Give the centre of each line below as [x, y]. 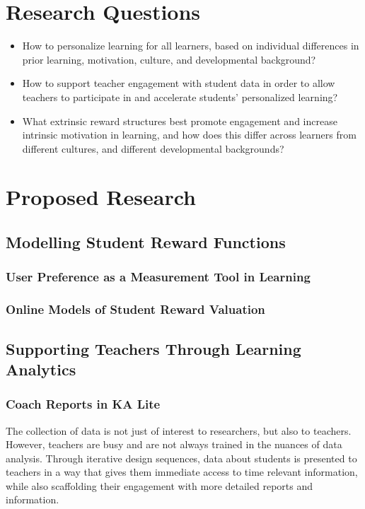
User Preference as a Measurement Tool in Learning [158, 277]
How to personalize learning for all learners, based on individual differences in [191, 46]
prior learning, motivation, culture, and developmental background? [169, 59]
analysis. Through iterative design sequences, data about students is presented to [181, 458]
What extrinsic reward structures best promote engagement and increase [180, 121]
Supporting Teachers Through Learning [153, 348]
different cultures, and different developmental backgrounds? [153, 148]
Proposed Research [101, 197]
